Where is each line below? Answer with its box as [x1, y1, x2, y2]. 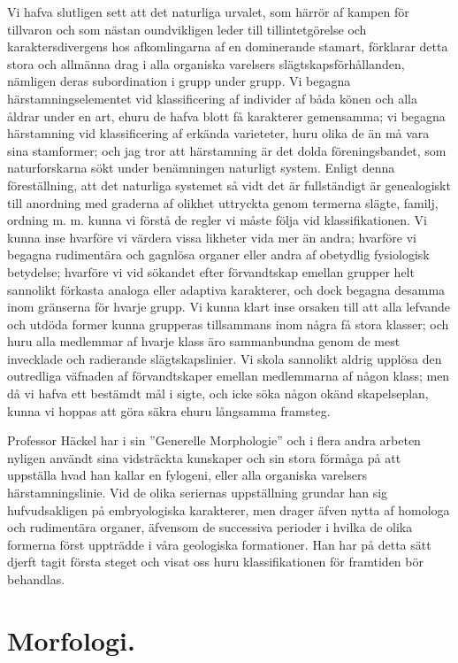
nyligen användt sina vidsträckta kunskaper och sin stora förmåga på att [7, 448, 401, 466]
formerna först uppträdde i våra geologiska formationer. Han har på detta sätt [7, 535, 431, 553]
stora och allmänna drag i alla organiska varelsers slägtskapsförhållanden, [7, 54, 405, 73]
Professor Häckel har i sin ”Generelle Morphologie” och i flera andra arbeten [7, 431, 421, 450]
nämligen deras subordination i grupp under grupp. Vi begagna [7, 72, 351, 90]
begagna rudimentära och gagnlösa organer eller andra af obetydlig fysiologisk [7, 245, 430, 264]
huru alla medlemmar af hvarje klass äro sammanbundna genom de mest [7, 332, 401, 351]
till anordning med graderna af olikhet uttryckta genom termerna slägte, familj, [7, 193, 439, 212]
